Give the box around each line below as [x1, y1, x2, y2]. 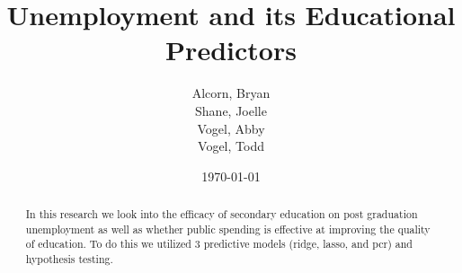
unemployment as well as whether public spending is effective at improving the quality [25, 221, 431, 236]
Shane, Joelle [195, 101, 267, 119]
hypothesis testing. [25, 251, 113, 267]
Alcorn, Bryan [191, 84, 271, 102]
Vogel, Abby [197, 119, 265, 137]
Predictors [165, 31, 297, 68]
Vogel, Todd [198, 136, 264, 155]
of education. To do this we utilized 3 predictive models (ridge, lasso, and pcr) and [25, 236, 413, 251]
